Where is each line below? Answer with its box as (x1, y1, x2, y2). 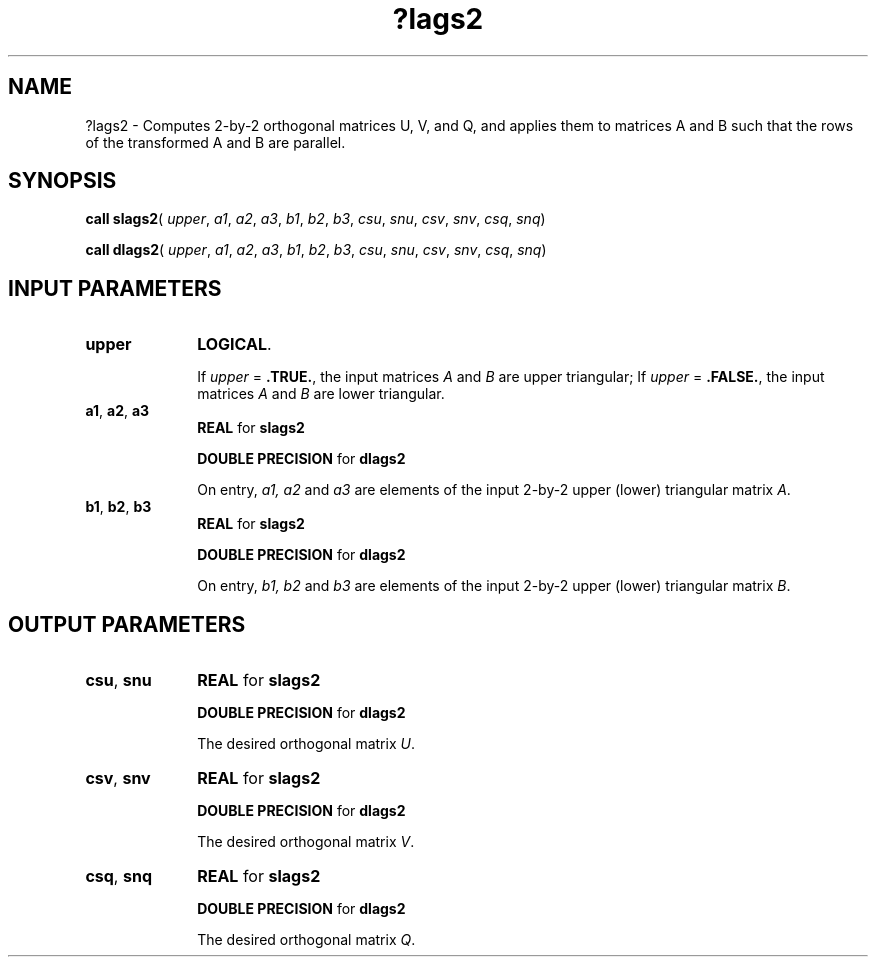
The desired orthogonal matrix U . (197, 735, 415, 753)
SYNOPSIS (8, 168, 117, 194)
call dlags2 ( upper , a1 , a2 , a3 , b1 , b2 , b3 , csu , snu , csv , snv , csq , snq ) (85, 241, 547, 259)
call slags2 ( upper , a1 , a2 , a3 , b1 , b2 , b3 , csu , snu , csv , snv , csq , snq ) (85, 210, 546, 228)
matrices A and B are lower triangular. (197, 385, 445, 403)
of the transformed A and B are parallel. (85, 133, 346, 151)
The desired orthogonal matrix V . (197, 833, 415, 851)
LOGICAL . (197, 334, 272, 355)
